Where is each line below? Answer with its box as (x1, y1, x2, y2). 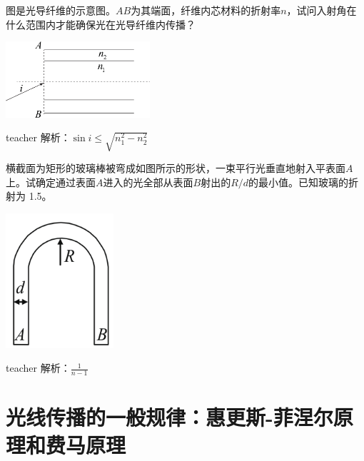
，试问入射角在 (286, 3, 357, 17)
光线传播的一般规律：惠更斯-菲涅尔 (6, 402, 333, 432)
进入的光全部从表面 (103, 174, 193, 189)
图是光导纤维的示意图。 (6, 3, 116, 17)
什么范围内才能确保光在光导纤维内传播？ (6, 16, 196, 31)
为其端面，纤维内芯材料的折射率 (131, 3, 281, 17)
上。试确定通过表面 (6, 174, 96, 189)
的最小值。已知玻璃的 (248, 174, 349, 189)
